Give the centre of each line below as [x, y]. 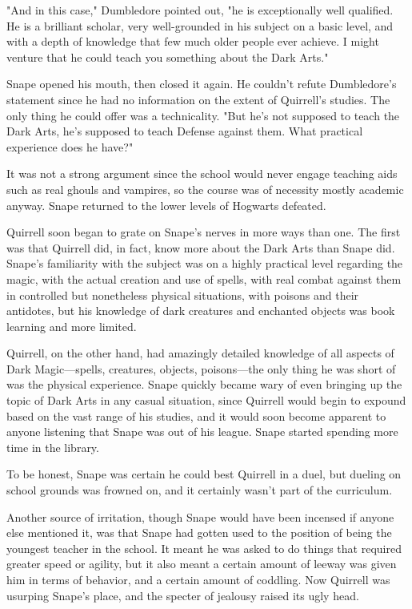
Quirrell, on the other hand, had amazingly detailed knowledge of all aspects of [200, 353]
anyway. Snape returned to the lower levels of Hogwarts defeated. [166, 205]
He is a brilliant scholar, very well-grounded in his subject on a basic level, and [200, 25]
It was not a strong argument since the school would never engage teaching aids [202, 173]
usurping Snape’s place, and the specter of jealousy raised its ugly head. [183, 595]
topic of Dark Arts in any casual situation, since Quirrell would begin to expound [206, 400]
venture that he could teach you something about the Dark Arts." [168, 56]
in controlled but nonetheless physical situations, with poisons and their [183, 294]
